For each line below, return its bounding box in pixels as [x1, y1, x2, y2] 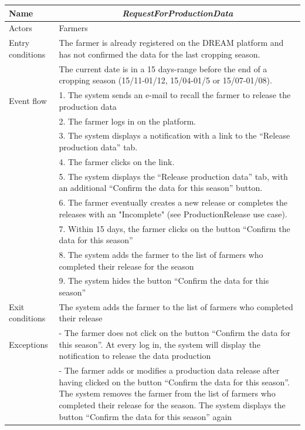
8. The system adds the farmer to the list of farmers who [59, 248, 263, 260]
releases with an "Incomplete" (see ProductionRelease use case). [59, 207, 287, 220]
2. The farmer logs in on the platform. [59, 115, 196, 127]
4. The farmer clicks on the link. [59, 155, 175, 167]
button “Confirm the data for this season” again [59, 410, 232, 422]
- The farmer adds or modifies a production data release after [59, 364, 280, 377]
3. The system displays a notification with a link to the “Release [59, 129, 290, 142]
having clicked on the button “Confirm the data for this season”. [59, 375, 290, 388]
